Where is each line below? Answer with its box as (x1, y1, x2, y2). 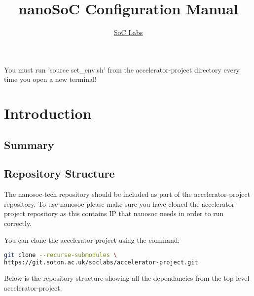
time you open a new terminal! (4, 74, 97, 84)
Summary (4, 137, 54, 152)
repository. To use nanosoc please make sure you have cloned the (4, 198, 200, 209)
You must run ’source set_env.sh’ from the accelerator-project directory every (4, 64, 240, 74)
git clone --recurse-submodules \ (4, 252, 117, 259)
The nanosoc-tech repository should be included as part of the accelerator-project (4, 189, 251, 199)
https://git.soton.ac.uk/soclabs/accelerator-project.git (4, 259, 198, 266)
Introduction (4, 103, 92, 123)
